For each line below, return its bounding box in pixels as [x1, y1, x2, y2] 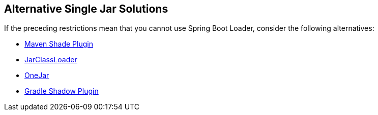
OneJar [24, 71, 49, 80]
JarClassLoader [24, 55, 77, 64]
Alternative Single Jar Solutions [4, 3, 168, 15]
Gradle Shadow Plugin [24, 87, 99, 96]
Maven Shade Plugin [24, 40, 93, 49]
